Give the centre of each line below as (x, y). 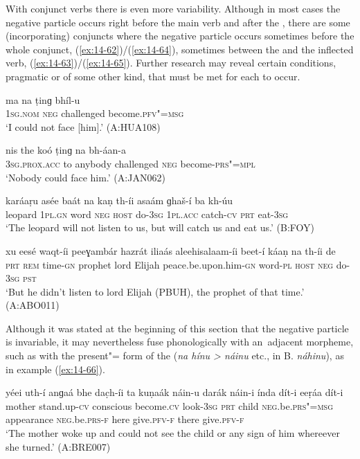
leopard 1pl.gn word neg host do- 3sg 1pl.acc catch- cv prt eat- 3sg (147, 214)
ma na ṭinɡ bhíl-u (43, 99)
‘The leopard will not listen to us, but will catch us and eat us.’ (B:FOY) (160, 227)
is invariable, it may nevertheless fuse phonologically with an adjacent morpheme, (180, 342)
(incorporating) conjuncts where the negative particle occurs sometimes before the (180, 36)
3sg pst (21, 278)
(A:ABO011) (33, 305)
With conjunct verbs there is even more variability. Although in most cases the (173, 8)
